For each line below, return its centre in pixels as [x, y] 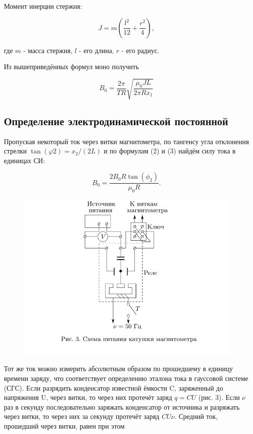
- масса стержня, [48, 50]
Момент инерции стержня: [43, 6]
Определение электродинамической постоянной [116, 121]
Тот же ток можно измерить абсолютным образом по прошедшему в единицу [118, 368]
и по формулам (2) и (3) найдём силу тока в [170, 151]
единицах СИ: [25, 160]
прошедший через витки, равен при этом [64, 426]
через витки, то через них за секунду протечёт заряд [82, 416]
